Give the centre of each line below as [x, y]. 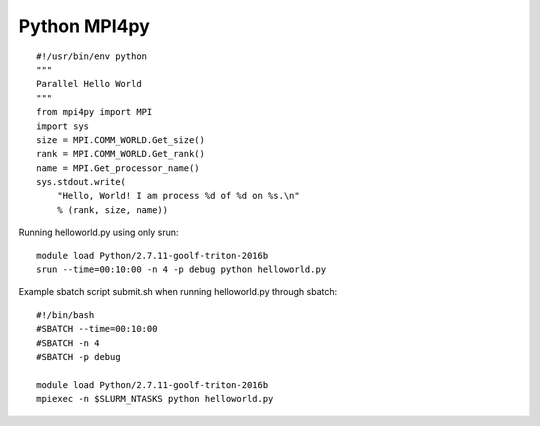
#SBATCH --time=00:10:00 [97, 329]
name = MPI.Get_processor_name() [118, 168]
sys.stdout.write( [81, 182]
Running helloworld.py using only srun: [98, 232]
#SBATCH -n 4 [68, 343]
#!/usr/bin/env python [92, 56]
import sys [63, 126]
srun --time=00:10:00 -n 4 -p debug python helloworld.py [181, 269]
